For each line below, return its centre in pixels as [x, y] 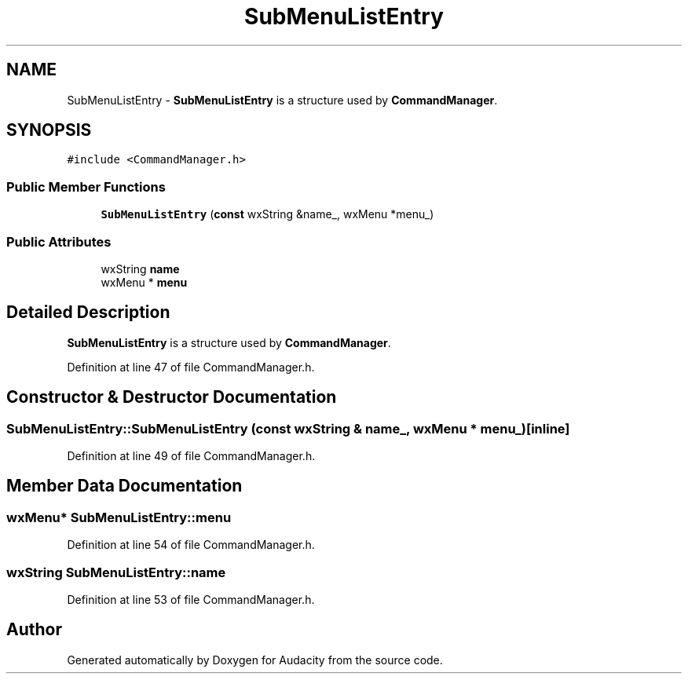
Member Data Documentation [124, 486]
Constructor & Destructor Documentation [172, 397]
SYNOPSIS [49, 130]
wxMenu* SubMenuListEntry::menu [119, 517]
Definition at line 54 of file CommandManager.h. [191, 545]
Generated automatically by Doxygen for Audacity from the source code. [255, 660]
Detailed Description [88, 313]
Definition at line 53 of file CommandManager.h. [191, 599]
